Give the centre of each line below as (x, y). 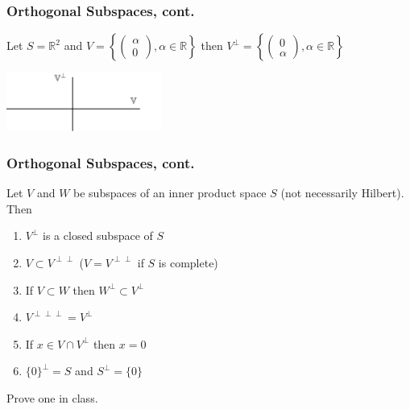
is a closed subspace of (98, 235)
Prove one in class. (52, 397)
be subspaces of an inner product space (170, 193)
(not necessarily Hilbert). (342, 193)
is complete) (188, 262)
